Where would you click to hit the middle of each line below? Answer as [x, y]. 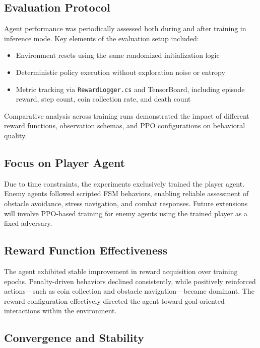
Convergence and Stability [74, 338]
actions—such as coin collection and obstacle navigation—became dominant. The [129, 291]
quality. [16, 136]
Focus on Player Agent [65, 162]
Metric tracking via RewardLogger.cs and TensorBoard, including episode [130, 89]
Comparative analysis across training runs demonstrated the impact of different [127, 115]
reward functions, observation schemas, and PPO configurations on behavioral [125, 125]
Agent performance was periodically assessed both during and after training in [125, 28]
